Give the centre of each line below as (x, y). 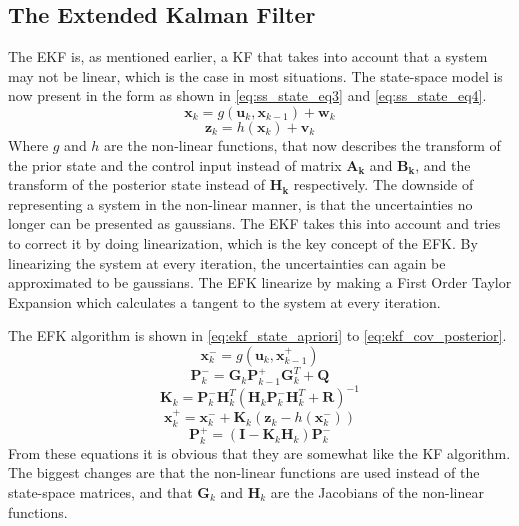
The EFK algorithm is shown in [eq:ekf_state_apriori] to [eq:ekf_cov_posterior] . (257, 335)
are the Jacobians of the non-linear (377, 492)
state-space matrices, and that (100, 492)
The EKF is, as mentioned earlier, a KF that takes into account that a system (248, 56)
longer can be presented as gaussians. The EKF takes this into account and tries (254, 223)
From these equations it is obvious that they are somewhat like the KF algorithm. (259, 452)
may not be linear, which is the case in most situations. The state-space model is (255, 75)
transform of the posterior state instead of (137, 184)
